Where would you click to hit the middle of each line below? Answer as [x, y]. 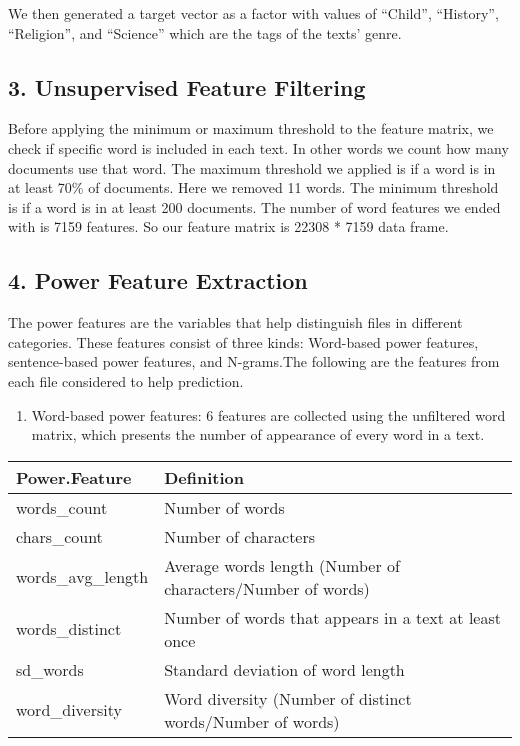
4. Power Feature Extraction [158, 280]
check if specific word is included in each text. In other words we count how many [258, 147]
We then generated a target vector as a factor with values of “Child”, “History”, [253, 13]
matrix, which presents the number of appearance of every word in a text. [258, 434]
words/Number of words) [252, 721]
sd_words [50, 669]
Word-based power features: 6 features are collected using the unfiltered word [268, 414]
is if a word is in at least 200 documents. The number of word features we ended [254, 206]
